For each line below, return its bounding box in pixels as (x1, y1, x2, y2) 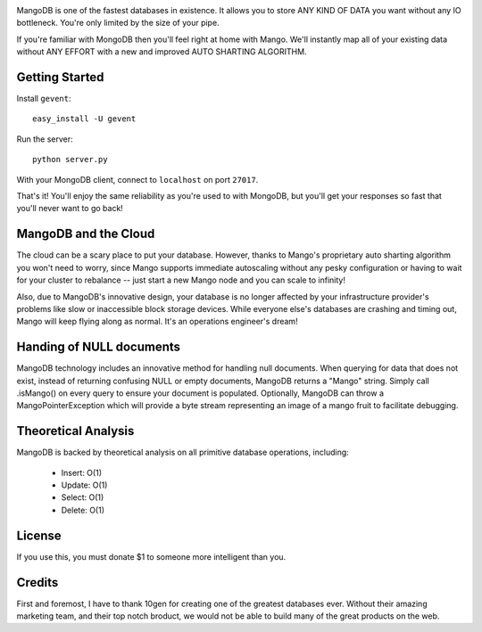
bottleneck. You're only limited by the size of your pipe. (16, 18, 220, 29)
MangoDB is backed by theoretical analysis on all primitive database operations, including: (16, 447, 350, 458)
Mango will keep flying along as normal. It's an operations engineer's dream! (16, 316, 298, 327)
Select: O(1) (61, 492, 104, 503)
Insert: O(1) (61, 467, 103, 478)
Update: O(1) (61, 480, 108, 490)
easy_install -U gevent (32, 114, 137, 124)
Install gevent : (16, 94, 71, 104)
